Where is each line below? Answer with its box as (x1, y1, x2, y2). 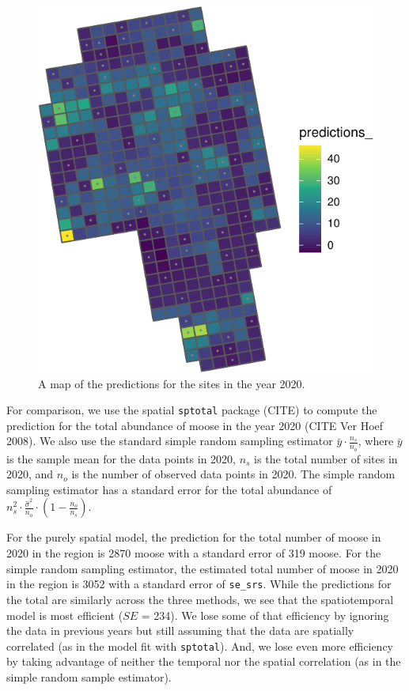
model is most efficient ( (6, 606, 123, 623)
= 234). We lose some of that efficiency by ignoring (141, 606, 389, 623)
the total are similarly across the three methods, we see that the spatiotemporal (6, 591, 394, 607)
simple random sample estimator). (6, 668, 172, 685)
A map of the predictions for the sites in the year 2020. (38, 375, 305, 391)
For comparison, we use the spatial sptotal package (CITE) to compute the (6, 402, 377, 418)
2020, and (6, 466, 54, 482)
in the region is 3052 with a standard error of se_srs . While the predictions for (6, 576, 392, 592)
